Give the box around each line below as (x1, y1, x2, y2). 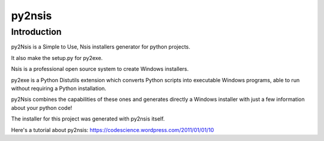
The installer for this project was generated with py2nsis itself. (11, 115, 165, 122)
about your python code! (11, 104, 73, 111)
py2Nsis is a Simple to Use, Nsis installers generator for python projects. (11, 43, 191, 50)
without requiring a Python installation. (11, 85, 107, 92)
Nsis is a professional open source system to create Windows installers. (11, 65, 189, 73)
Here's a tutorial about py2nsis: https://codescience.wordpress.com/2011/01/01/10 (11, 126, 214, 133)
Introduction (11, 26, 62, 37)
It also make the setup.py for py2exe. (11, 54, 103, 61)
